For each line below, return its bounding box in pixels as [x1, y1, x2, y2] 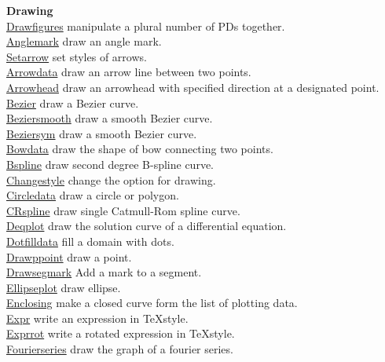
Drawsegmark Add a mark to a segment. [6, 264, 202, 280]
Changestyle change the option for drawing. [6, 171, 216, 188]
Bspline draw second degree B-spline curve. [6, 155, 214, 172]
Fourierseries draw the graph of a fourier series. [6, 341, 233, 357]
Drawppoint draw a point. [6, 248, 132, 265]
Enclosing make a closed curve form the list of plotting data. [6, 294, 298, 311]
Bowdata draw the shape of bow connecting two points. [6, 141, 273, 157]
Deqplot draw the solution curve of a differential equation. [6, 218, 287, 234]
